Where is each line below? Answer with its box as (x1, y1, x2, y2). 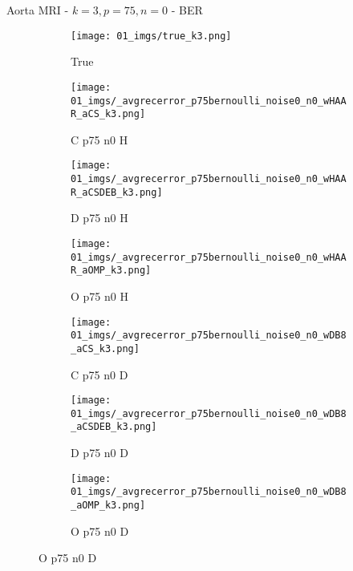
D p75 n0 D (71, 444, 128, 461)
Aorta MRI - (6, 2, 69, 18)
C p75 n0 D (71, 366, 128, 383)
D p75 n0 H (71, 209, 128, 226)
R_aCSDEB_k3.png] (71, 186, 163, 198)
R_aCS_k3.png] (71, 108, 146, 120)
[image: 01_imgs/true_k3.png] (71, 30, 232, 42)
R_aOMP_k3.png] (71, 265, 152, 277)
